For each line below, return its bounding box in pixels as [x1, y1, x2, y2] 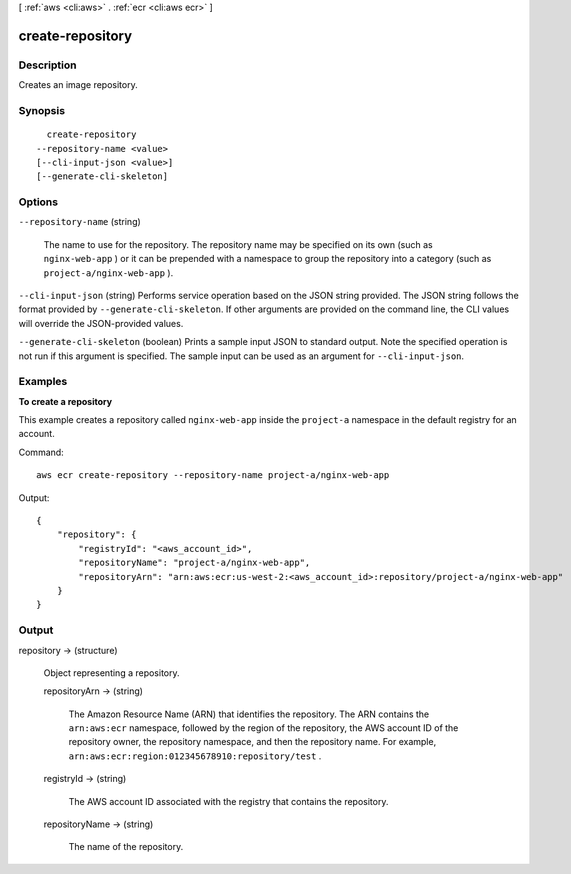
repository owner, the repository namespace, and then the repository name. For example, [68, 736, 437, 748]
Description [18, 58, 77, 72]
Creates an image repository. [18, 79, 139, 91]
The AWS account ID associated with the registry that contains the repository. [68, 795, 389, 807]
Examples [18, 375, 68, 389]
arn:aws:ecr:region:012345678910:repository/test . [68, 750, 322, 762]
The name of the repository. [68, 841, 184, 853]
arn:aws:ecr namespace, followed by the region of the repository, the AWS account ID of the [68, 722, 459, 734]
